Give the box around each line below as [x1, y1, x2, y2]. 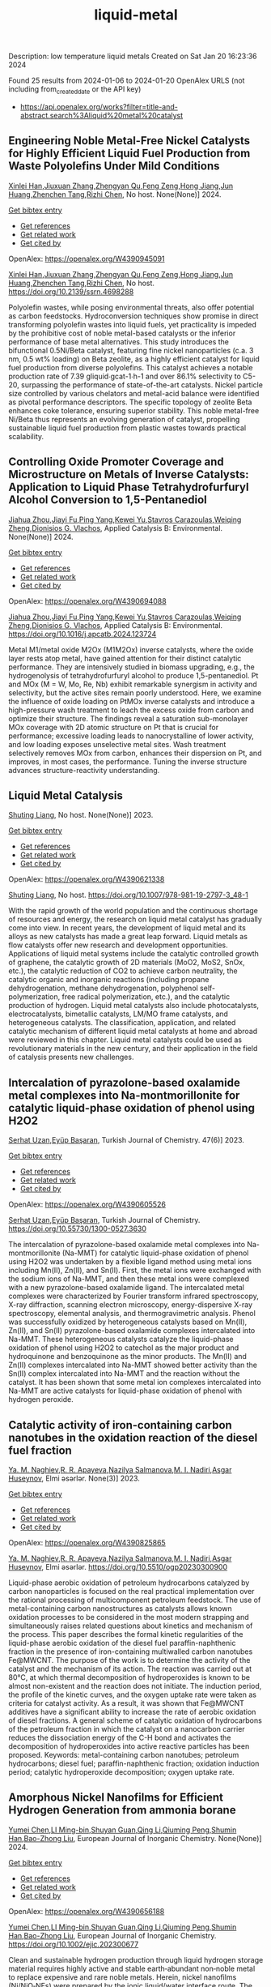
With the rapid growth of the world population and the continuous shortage [8, 906, 259, 916]
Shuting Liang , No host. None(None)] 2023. [8, 810, 154, 820]
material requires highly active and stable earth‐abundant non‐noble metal [8, 1963, 256, 1973]
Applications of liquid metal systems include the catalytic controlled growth [8, 949, 259, 959]
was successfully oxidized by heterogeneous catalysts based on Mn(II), [8, 1317, 248, 1327]
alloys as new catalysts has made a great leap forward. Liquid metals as [8, 932, 248, 942]
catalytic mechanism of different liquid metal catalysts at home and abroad [8, 1027, 258, 1036]
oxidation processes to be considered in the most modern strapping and [8, 1613, 249, 1622]
